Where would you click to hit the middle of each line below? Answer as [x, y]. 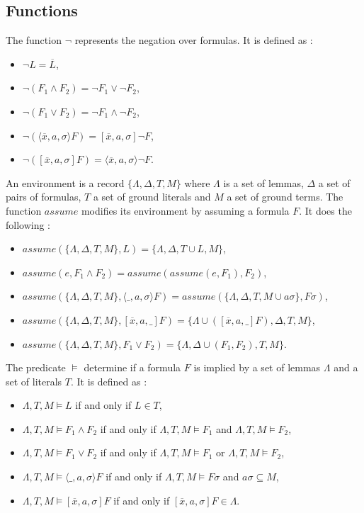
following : [28, 224]
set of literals [34, 381]
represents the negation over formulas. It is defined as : [194, 40]
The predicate [36, 367]
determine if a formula [132, 367]
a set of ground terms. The [285, 197]
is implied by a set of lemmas [257, 367]
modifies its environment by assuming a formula [185, 210]
